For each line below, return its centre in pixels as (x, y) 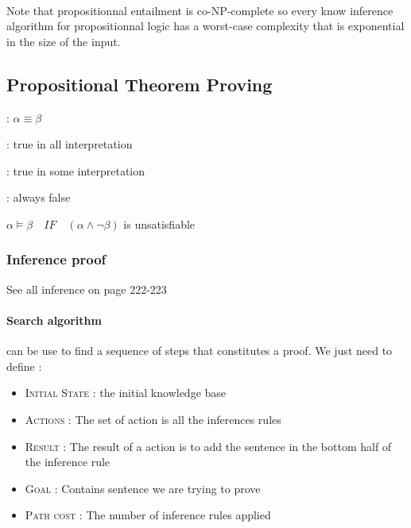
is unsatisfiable (159, 224)
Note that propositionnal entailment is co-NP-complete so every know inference (200, 10)
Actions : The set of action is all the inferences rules (153, 419)
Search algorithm (54, 320)
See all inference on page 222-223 (87, 289)
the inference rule (68, 462)
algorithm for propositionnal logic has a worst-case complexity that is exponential (205, 26)
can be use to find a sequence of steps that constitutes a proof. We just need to (200, 351)
